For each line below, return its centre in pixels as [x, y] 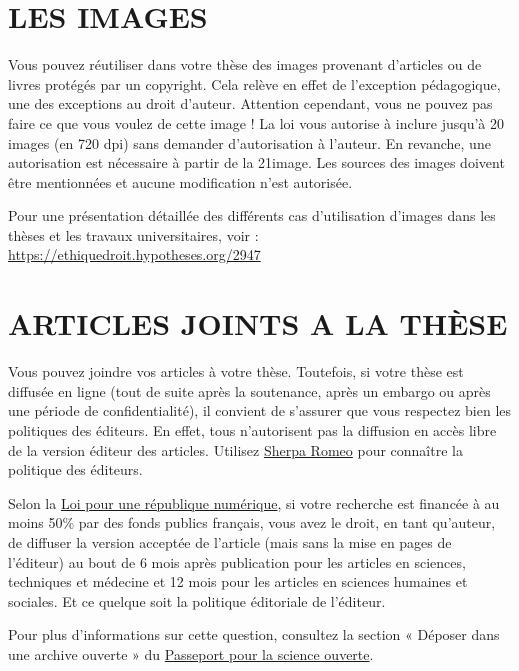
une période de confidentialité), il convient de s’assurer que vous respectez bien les [260, 410]
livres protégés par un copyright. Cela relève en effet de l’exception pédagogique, [254, 83]
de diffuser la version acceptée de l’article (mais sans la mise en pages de [230, 541]
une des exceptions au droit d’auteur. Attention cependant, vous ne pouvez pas [250, 103]
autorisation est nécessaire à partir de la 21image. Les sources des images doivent [256, 162]
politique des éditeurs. [75, 469]
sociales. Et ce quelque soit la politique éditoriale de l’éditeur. [197, 600]
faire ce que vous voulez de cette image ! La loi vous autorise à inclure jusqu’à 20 [256, 122]
